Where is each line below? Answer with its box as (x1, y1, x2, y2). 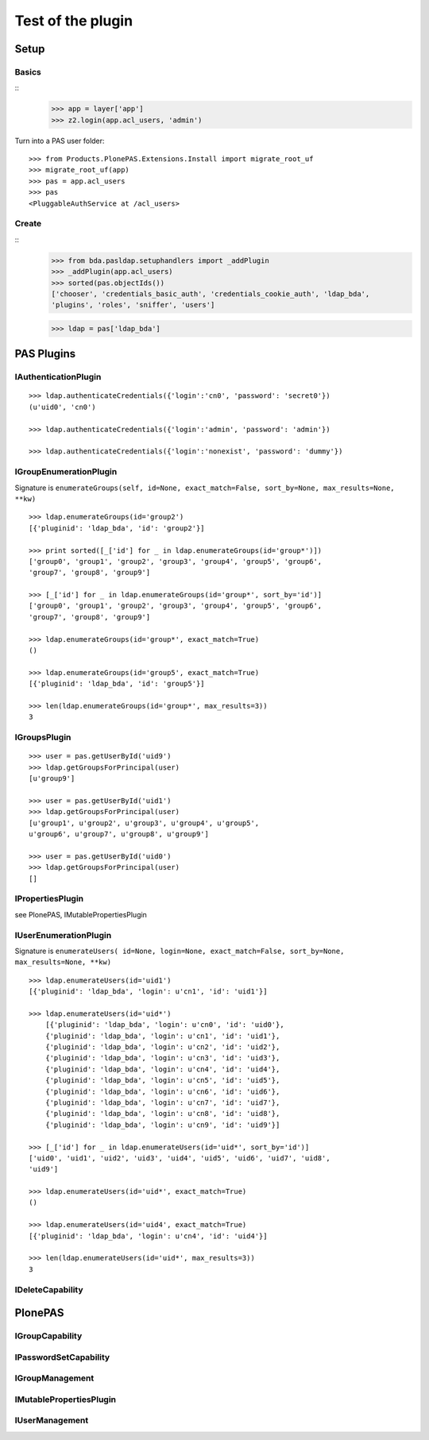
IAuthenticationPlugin (14, 372, 102, 383)
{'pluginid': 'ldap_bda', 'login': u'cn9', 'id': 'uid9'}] (44, 1120, 280, 1129)
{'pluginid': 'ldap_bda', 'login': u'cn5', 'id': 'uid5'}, (44, 1076, 280, 1085)
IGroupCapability (14, 1330, 83, 1342)
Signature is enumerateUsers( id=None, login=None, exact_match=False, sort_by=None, (14, 946, 345, 955)
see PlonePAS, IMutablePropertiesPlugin (14, 909, 147, 919)
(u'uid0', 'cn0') (29, 402, 96, 411)
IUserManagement (14, 1415, 89, 1426)
